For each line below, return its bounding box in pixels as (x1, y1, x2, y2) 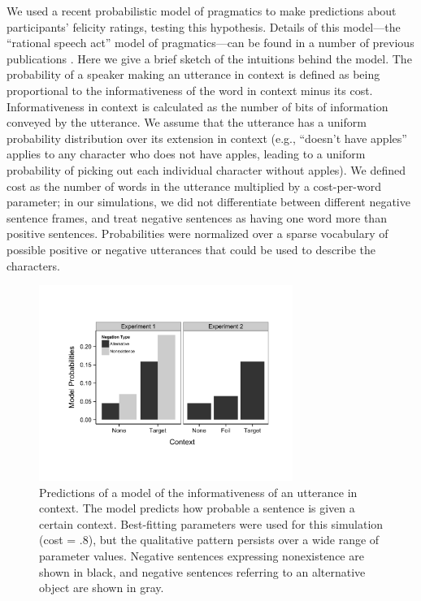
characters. (7, 257, 60, 274)
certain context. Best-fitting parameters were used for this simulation (39, 515, 384, 532)
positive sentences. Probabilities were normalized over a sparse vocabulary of (7, 225, 388, 242)
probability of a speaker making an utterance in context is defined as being (7, 66, 380, 83)
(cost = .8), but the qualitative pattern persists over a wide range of (39, 531, 380, 548)
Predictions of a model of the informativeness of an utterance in (39, 483, 358, 500)
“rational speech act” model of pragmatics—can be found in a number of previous (7, 34, 414, 51)
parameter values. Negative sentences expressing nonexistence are (39, 547, 364, 564)
